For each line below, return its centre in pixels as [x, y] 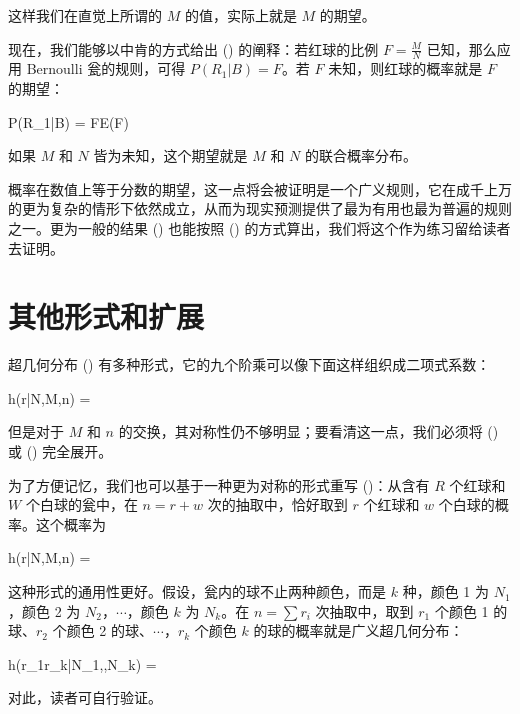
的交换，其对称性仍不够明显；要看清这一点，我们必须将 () [308, 431]
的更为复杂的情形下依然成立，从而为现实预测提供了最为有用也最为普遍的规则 [260, 208]
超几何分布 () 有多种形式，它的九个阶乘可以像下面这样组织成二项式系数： [249, 364]
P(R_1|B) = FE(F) [68, 121]
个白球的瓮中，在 [81, 504]
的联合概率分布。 [361, 155]
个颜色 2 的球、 [103, 630]
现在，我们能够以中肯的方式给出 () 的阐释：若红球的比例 [193, 48]
